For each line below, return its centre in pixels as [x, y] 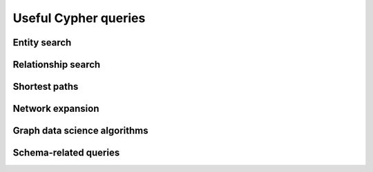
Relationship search [57, 65]
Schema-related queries [66, 153]
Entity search [42, 42]
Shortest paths [46, 87]
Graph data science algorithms [80, 131]
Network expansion [56, 109]
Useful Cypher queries [79, 18]
